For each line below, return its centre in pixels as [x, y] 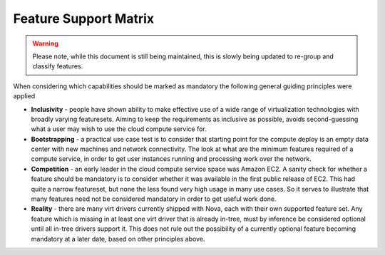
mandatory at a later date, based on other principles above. [118, 239]
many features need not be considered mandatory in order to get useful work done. [154, 199]
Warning [45, 43]
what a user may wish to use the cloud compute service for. [119, 129]
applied [24, 96]
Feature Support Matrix [84, 19]
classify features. [58, 66]
